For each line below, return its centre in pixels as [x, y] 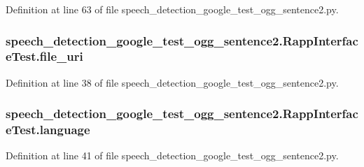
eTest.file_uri [44, 56]
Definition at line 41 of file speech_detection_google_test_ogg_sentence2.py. [172, 155]
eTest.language [48, 130]
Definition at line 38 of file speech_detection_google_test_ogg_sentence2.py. [172, 82]
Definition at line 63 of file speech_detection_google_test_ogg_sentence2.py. [172, 9]
